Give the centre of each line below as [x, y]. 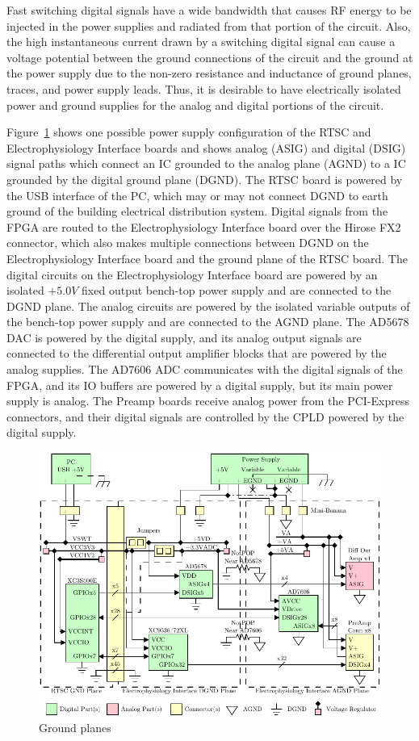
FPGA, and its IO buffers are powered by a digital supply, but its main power [200, 385]
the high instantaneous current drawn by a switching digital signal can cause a [201, 42]
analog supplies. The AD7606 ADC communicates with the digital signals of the [205, 369]
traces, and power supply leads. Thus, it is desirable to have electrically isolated [204, 88]
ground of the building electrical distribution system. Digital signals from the [197, 211]
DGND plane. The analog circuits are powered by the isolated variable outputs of [208, 306]
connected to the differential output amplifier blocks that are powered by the [197, 353]
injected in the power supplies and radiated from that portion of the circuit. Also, [209, 25]
